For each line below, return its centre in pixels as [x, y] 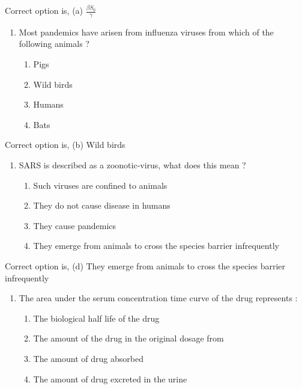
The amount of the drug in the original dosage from [128, 338]
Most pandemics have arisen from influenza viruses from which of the [146, 32]
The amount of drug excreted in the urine [110, 378]
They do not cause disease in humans [102, 205]
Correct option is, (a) [44, 10]
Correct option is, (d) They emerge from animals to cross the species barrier [145, 265]
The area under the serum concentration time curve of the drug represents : [158, 298]
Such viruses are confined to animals [100, 185]
